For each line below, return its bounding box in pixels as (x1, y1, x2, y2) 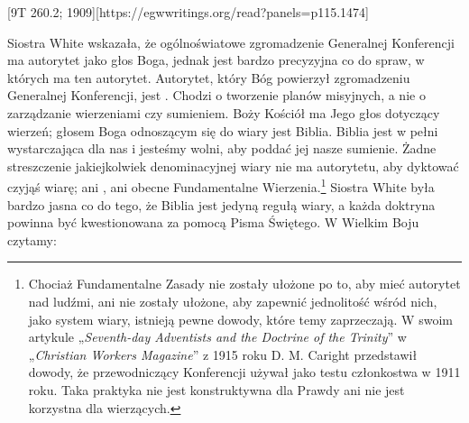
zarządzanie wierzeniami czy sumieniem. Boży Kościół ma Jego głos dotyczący (7, 103, 440, 122)
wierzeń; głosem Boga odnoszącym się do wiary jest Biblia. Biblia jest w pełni (7, 121, 438, 140)
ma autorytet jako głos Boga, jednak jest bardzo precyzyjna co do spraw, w (7, 51, 425, 69)
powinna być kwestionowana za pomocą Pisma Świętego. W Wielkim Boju (7, 213, 419, 232)
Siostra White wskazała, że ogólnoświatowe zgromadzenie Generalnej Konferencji (7, 32, 455, 51)
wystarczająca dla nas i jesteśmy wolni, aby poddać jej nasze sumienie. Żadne (7, 139, 437, 158)
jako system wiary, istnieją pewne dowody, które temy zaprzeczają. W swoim (28, 309, 453, 328)
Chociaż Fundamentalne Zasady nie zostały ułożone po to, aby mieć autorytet (28, 274, 461, 293)
